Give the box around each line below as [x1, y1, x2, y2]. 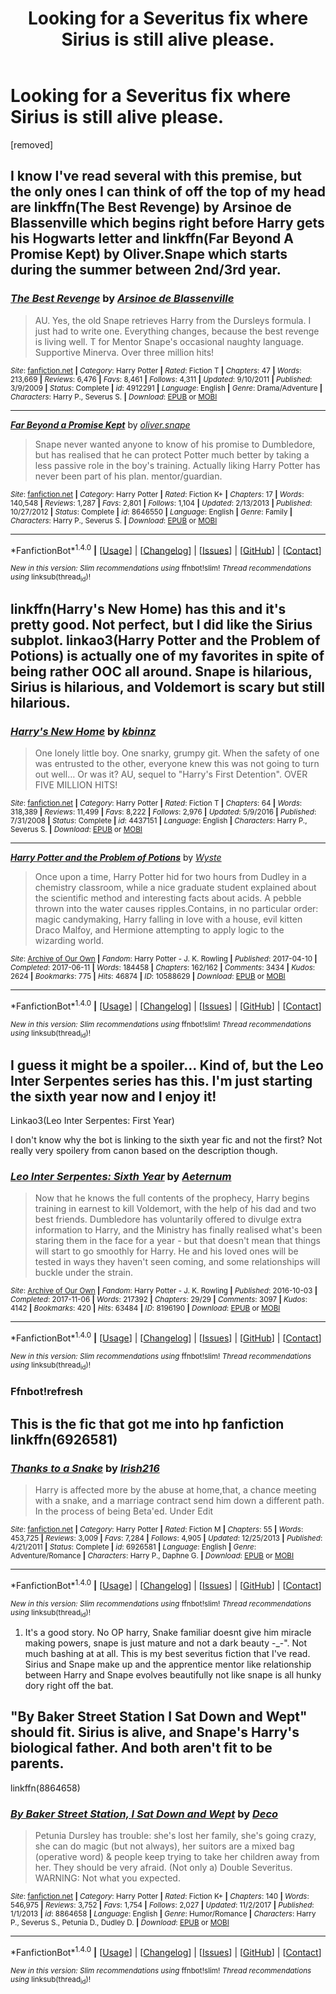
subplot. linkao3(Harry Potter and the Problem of [10, 632, 321, 649]
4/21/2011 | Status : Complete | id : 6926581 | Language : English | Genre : [10, 1542, 257, 1552]
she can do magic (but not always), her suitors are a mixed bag [34, 1840, 295, 1852]
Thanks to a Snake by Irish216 [10, 1461, 160, 1475]
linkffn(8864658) [10, 1782, 81, 1794]
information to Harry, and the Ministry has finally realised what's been [34, 1224, 323, 1236]
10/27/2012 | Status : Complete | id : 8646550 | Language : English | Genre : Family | [10, 507, 293, 517]
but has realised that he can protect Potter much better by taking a [34, 448, 310, 461]
